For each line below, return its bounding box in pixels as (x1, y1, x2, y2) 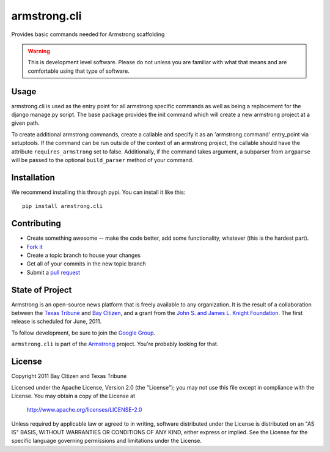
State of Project (11, 284, 72, 295)
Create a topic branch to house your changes (26, 251, 141, 259)
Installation (11, 172, 55, 183)
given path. (11, 119, 40, 127)
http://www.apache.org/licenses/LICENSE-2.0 (26, 406, 142, 413)
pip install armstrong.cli (22, 202, 103, 210)
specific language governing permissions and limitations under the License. (11, 437, 202, 445)
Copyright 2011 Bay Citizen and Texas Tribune (11, 372, 127, 380)
